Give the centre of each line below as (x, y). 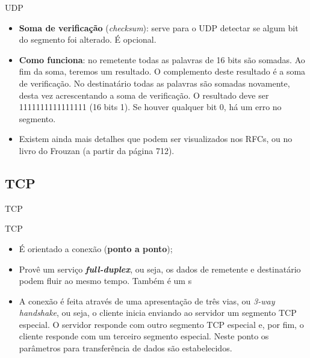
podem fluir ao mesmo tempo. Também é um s (105, 281)
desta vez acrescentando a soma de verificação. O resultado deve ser (144, 95)
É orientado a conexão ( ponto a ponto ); (96, 248)
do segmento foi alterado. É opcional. (88, 39)
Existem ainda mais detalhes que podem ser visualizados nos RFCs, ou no (156, 139)
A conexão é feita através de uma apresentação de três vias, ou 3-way (147, 301)
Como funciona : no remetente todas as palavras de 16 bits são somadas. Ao (162, 59)
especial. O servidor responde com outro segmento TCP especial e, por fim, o (161, 324)
